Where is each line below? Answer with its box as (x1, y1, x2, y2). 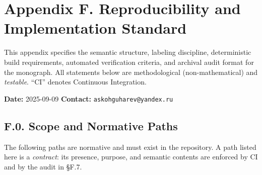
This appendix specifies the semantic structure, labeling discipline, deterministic (4, 47, 251, 57)
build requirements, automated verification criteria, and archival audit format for (4, 56, 254, 67)
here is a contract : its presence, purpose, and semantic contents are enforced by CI (4, 151, 258, 162)
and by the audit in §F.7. (4, 161, 82, 171)
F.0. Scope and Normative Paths (4, 118, 178, 133)
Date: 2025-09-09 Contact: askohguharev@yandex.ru (4, 93, 173, 104)
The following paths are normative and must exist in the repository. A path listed (4, 141, 256, 152)
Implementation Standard (4, 18, 187, 38)
